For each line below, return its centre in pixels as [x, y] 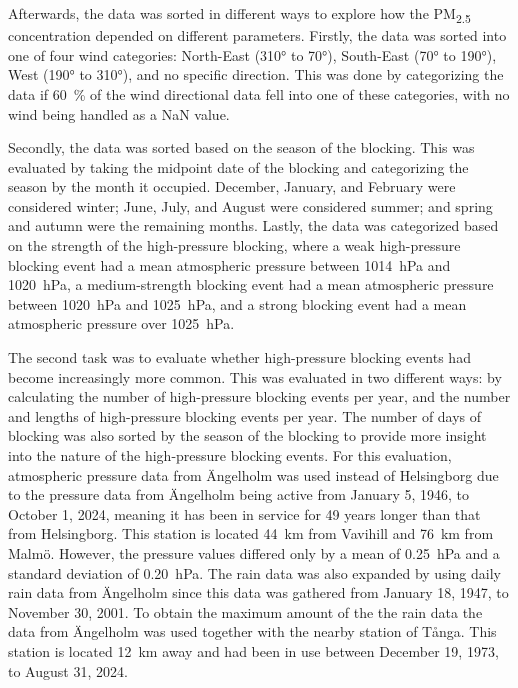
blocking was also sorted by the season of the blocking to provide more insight [247, 435]
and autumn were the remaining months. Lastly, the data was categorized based [253, 225]
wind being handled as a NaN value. [119, 113]
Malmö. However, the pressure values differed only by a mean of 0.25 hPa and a [254, 552]
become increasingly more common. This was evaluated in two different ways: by [255, 376]
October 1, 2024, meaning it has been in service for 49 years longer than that [244, 513]
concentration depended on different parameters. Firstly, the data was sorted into [257, 35]
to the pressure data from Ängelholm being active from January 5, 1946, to [238, 494]
